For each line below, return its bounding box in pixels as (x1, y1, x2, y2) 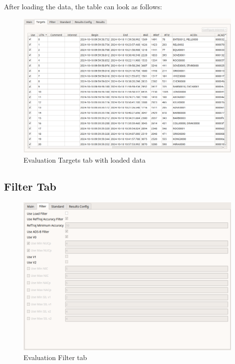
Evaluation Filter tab (23, 352, 87, 362)
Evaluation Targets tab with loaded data (23, 154, 146, 165)
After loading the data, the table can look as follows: (4, 1, 162, 11)
